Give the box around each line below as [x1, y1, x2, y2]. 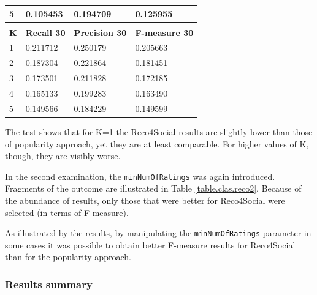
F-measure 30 [135, 26, 194, 39]
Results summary [5, 276, 93, 291]
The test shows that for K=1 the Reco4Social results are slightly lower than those [5, 125, 313, 138]
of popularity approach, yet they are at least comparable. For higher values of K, [5, 137, 309, 150]
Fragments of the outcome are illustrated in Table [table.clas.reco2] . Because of [5, 182, 302, 195]
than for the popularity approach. [5, 250, 131, 263]
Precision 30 [74, 26, 127, 39]
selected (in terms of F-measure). [5, 206, 129, 218]
